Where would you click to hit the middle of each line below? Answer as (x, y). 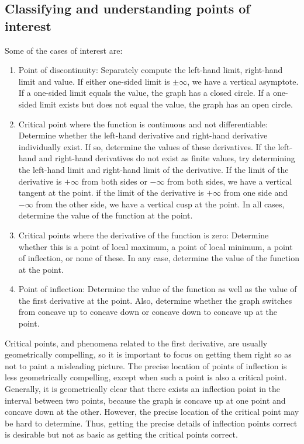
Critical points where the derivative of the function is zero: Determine (144, 235)
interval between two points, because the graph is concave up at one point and (145, 400)
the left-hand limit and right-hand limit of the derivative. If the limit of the (153, 169)
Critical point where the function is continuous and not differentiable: (143, 124)
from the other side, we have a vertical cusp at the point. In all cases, (160, 204)
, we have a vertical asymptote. (243, 81)
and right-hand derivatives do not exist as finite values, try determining (167, 158)
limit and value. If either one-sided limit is (94, 81)
